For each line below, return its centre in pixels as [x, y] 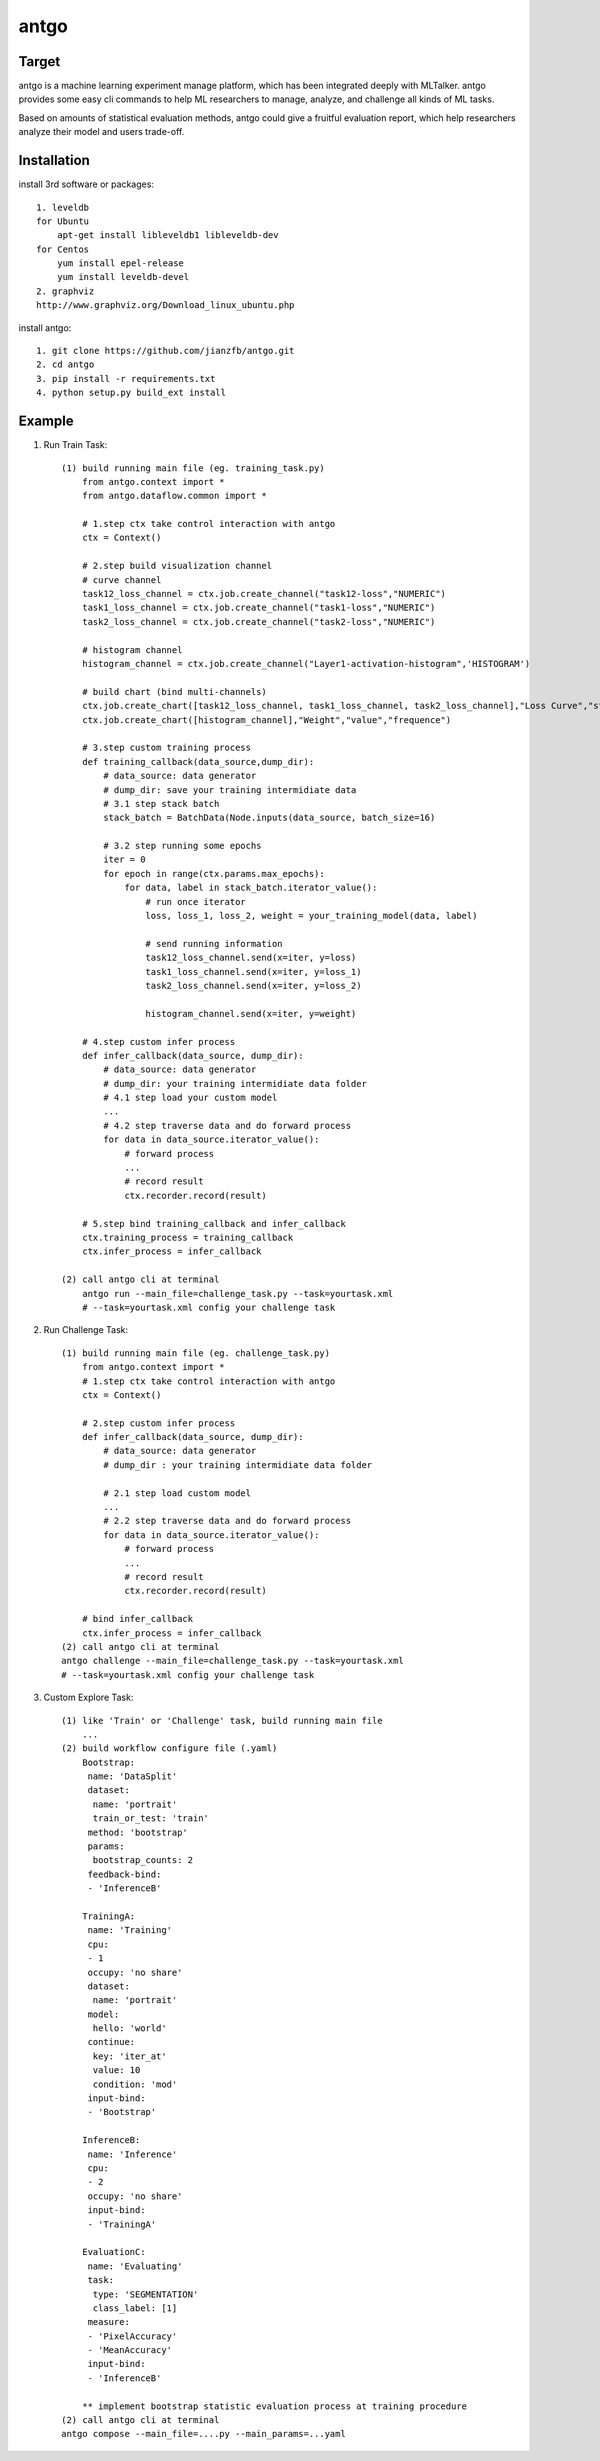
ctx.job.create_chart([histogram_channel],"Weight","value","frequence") [266, 719]
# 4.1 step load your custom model [190, 1098]
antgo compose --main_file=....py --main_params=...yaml [204, 2434]
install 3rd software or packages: [86, 184]
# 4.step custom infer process [158, 1041]
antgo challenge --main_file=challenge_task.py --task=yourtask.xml [232, 1661]
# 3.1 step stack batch [161, 803]
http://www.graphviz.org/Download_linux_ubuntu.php [165, 305]
